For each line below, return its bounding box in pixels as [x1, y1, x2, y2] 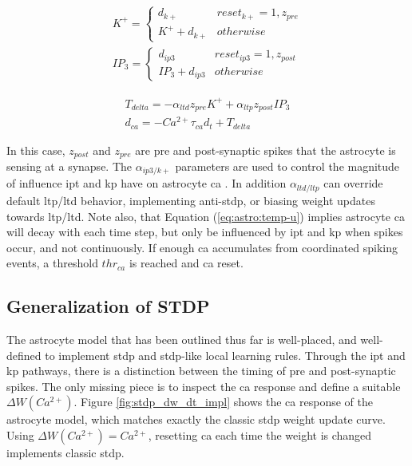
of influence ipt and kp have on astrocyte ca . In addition [6, 175, 287, 192]
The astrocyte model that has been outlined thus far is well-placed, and [6, 331, 357, 348]
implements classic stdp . [6, 444, 125, 461]
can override [323, 175, 383, 192]
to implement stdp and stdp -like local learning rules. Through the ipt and [45, 346, 406, 363]
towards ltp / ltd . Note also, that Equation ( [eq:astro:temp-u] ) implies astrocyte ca [6, 207, 405, 224]
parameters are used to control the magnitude [175, 158, 400, 175]
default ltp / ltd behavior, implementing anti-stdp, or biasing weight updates [6, 192, 376, 208]
